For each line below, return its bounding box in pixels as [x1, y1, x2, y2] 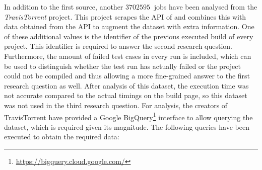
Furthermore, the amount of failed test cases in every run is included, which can [4, 50, 251, 61]
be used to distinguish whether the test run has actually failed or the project [4, 60, 241, 71]
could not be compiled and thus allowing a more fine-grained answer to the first [4, 70, 250, 81]
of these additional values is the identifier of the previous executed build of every [4, 31, 253, 41]
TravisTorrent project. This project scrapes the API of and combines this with [4, 11, 246, 22]
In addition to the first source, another [4, 2, 123, 12]
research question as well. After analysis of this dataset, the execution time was [4, 80, 249, 91]
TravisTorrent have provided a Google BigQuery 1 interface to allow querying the [4, 110, 253, 122]
